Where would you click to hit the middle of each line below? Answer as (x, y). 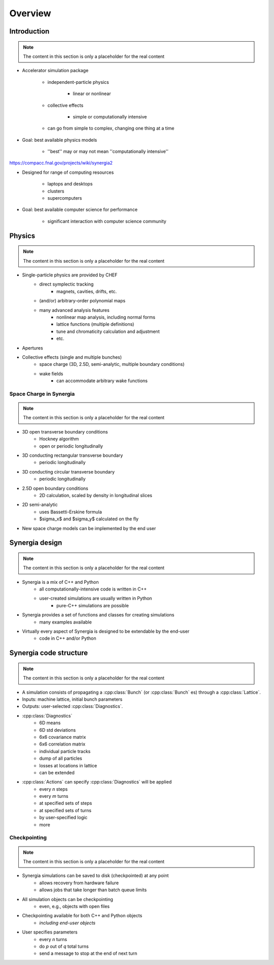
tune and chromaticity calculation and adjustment (108, 331)
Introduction (29, 31)
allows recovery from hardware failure (79, 883)
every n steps (54, 789)
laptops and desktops (70, 184)
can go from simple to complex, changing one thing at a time (111, 128)
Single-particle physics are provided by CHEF (70, 275)
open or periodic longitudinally (71, 446)
